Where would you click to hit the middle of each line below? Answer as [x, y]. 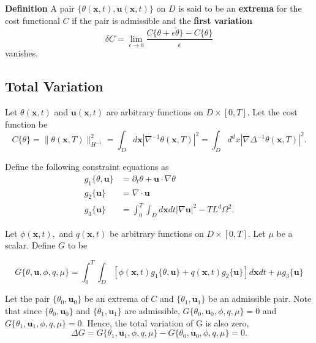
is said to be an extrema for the [240, 8]
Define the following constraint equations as [87, 167]
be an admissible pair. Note [260, 299]
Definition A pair [40, 8]
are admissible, [152, 310]
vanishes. [22, 53]
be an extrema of [116, 299]
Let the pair [28, 299]
